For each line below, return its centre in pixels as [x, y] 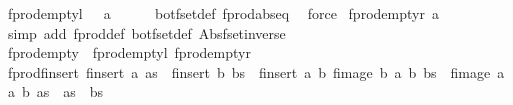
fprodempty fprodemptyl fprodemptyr [129, 52]
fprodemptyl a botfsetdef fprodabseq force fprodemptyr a [223, 13]
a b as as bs [55, 91]
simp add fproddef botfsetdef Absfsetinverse [146, 32]
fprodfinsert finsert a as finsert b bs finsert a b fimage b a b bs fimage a [256, 71]
